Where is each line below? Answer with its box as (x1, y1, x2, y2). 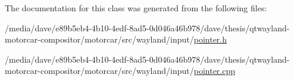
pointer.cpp (193, 64, 236, 77)
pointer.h (193, 33, 227, 46)
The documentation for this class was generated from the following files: (5, 2, 267, 14)
